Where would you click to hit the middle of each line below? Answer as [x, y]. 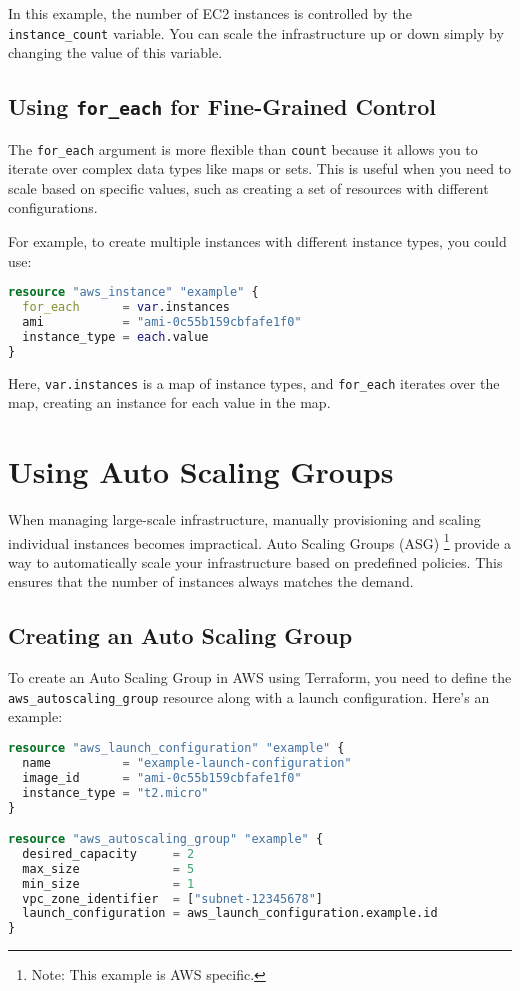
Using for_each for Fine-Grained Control [222, 106]
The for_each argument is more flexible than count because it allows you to [243, 148]
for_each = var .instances [126, 307]
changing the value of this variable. [115, 52]
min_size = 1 [108, 883]
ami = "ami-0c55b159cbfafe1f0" [162, 322]
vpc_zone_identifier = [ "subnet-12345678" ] [173, 898]
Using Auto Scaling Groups [201, 471]
